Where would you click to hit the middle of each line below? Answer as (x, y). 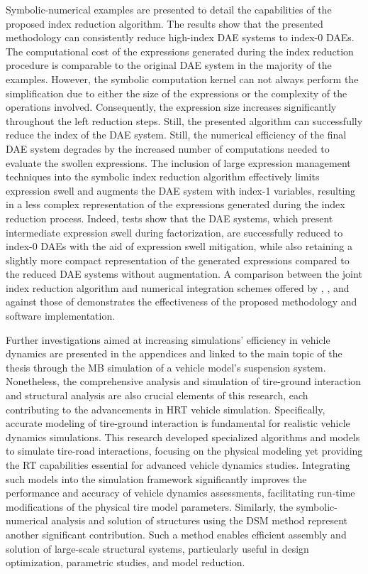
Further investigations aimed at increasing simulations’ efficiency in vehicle (168, 339)
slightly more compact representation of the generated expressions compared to (178, 260)
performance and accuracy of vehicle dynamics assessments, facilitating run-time (180, 493)
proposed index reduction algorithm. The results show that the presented (165, 23)
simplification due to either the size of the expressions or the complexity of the (177, 93)
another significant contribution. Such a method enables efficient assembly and (176, 534)
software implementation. (61, 316)
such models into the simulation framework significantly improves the (156, 478)
